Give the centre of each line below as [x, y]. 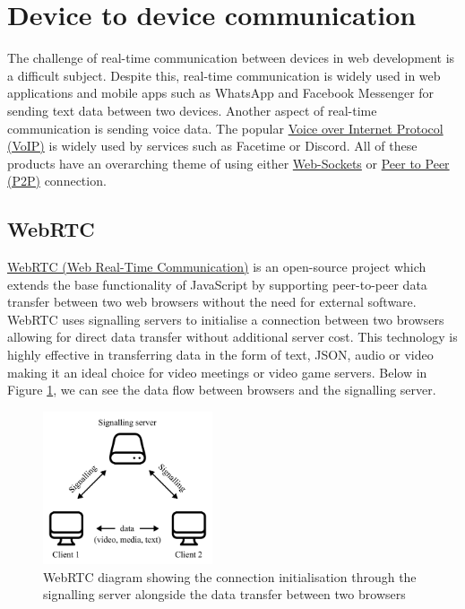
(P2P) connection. [57, 181]
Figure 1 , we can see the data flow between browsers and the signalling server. [222, 390]
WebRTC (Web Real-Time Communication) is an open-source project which [217, 267]
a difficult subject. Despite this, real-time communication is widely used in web [224, 75]
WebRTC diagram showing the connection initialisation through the [230, 576]
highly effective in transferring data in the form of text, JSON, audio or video [220, 355]
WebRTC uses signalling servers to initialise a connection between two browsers [226, 319]
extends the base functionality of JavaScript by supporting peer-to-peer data [217, 284]
